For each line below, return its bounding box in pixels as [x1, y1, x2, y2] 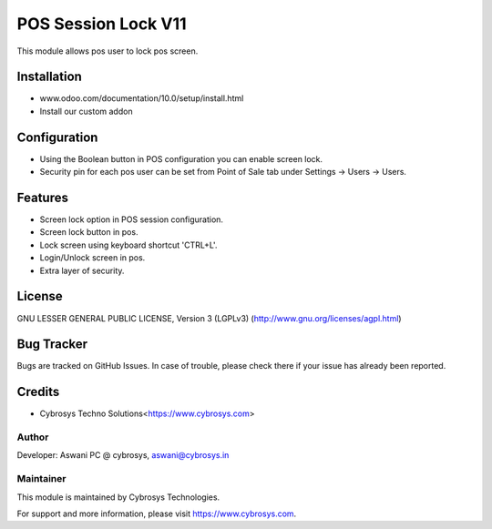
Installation [16, 69, 82, 85]
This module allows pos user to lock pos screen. [16, 46, 199, 56]
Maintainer [16, 473, 67, 485]
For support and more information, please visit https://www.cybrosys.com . [16, 508, 297, 519]
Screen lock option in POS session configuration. [39, 214, 223, 225]
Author [16, 431, 49, 443]
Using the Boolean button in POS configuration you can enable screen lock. [39, 153, 323, 164]
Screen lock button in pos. [39, 227, 138, 238]
